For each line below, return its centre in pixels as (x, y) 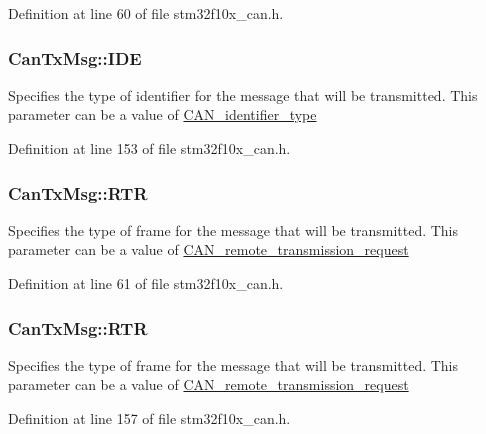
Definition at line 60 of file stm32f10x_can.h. (146, 13)
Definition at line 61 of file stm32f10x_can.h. (146, 283)
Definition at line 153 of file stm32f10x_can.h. (149, 148)
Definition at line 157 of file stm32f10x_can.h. (149, 418)
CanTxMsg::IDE (75, 57)
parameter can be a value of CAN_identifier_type (162, 114)
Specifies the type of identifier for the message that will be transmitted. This (243, 94)
